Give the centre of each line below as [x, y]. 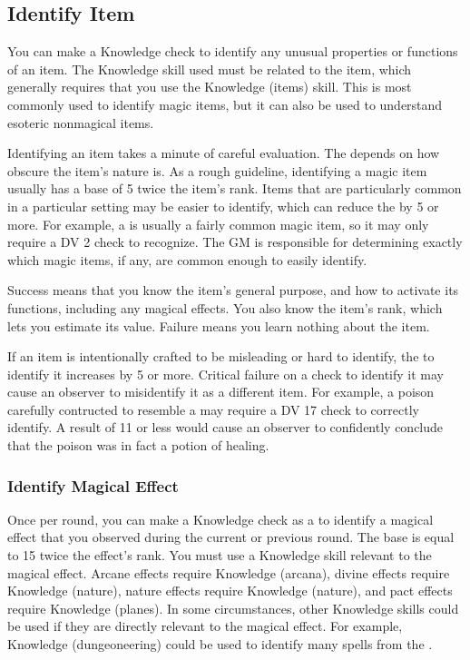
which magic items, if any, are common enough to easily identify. [187, 259]
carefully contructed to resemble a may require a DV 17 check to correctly [213, 409]
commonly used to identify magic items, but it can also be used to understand [225, 104]
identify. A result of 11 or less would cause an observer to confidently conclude [225, 427]
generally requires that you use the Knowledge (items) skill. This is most [210, 87]
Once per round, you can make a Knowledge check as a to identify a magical [220, 519]
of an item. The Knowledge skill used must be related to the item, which [210, 69]
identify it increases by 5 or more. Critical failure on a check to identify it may [225, 374]
